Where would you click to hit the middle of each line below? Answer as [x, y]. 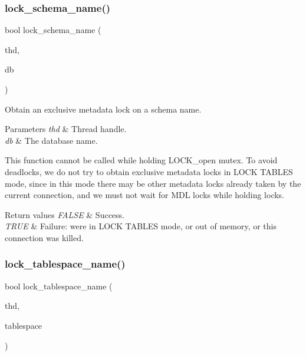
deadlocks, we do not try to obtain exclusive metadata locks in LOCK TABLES [149, 171]
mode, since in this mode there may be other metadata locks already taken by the [153, 183]
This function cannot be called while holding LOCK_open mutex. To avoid [141, 160]
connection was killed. [44, 237]
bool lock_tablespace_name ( [59, 286]
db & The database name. [51, 140]
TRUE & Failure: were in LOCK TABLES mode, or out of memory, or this [141, 226]
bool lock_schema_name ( [53, 30]
